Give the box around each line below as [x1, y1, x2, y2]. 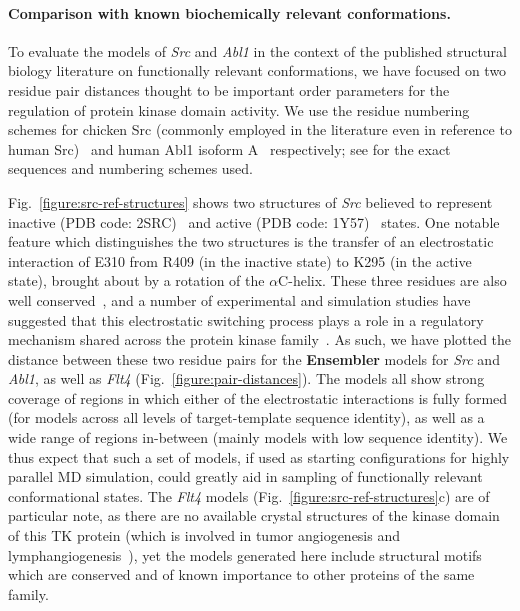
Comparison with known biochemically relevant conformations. [8, 2, 451, 23]
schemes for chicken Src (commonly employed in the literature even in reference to [8, 119, 512, 140]
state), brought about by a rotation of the [8, 270, 265, 291]
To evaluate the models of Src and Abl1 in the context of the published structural [8, 40, 507, 61]
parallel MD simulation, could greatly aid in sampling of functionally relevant [8, 466, 483, 487]
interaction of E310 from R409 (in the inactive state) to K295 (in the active [8, 250, 472, 271]
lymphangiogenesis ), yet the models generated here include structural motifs [8, 544, 482, 565]
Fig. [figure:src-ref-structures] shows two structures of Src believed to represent [8, 191, 493, 212]
